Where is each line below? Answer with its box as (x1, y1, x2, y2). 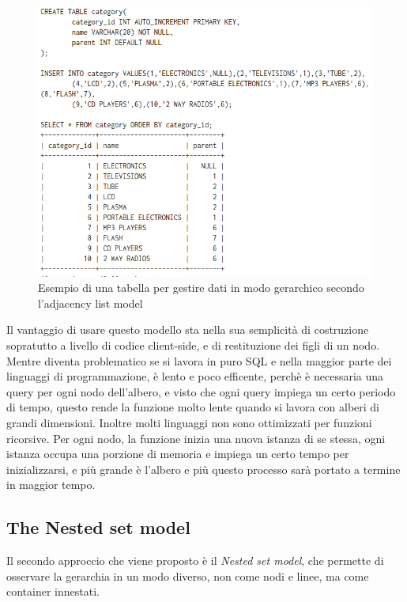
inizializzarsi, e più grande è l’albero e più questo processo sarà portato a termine (6, 460, 401, 477)
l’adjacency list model (38, 294, 143, 311)
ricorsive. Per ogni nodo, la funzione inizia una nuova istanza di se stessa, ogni (6, 430, 386, 446)
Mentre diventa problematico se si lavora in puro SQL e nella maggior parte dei (6, 352, 392, 369)
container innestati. (6, 583, 100, 600)
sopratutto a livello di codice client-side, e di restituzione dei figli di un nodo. (6, 337, 380, 354)
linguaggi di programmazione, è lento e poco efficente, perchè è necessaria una (6, 368, 384, 384)
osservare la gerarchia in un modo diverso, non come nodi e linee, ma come (6, 567, 369, 584)
